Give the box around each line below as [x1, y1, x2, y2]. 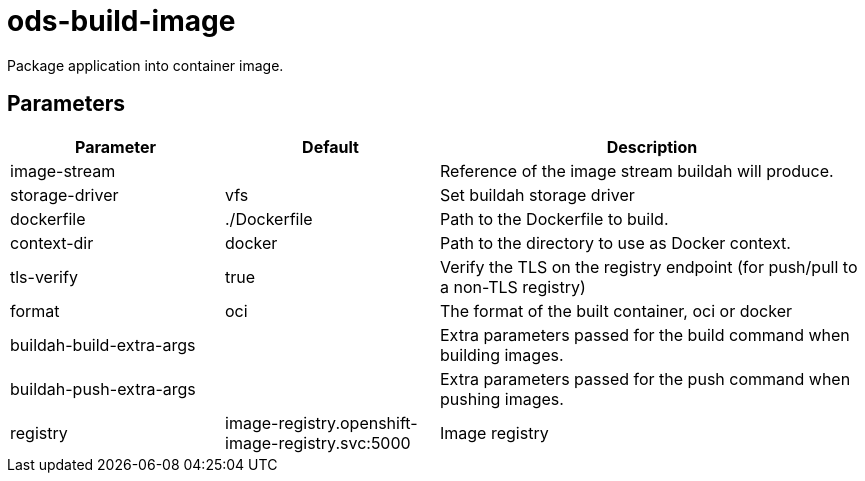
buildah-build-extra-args [10, 334, 196, 355]
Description [606, 136, 698, 157]
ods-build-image [7, 4, 236, 38]
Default [302, 136, 359, 157]
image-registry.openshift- [225, 412, 418, 433]
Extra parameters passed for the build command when [440, 324, 850, 345]
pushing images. [440, 388, 564, 409]
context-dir [10, 232, 94, 253]
